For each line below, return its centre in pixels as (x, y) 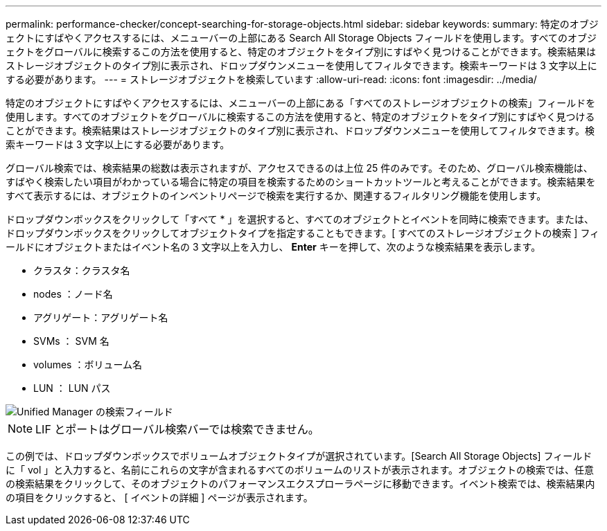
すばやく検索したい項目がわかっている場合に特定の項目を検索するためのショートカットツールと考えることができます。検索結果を (301, 182)
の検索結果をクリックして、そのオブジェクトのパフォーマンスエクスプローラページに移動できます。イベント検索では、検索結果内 (300, 484)
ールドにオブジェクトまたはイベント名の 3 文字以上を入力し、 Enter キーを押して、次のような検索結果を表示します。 (273, 247)
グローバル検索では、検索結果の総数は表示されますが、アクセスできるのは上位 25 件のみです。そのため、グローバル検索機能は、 (299, 168)
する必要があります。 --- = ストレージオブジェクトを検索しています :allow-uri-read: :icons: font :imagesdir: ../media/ (271, 79)
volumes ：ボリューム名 (88, 364)
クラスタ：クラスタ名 (82, 270)
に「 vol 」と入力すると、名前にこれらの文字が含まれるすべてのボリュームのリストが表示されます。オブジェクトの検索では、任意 (300, 470)
